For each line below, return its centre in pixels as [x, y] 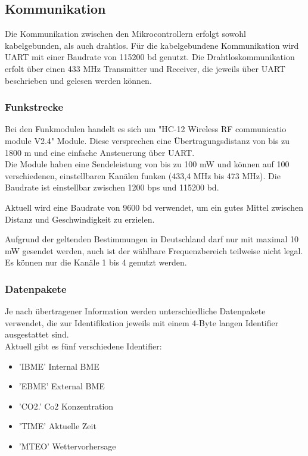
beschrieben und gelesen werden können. [78, 80]
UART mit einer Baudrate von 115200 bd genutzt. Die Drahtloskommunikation [150, 57]
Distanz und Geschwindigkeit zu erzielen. [80, 219]
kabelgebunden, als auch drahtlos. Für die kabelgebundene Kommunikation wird [152, 45]
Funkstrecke [34, 107]
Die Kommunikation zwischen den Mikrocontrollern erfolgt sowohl [125, 34]
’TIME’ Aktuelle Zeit [57, 426]
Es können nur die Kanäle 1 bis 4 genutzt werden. [96, 262]
